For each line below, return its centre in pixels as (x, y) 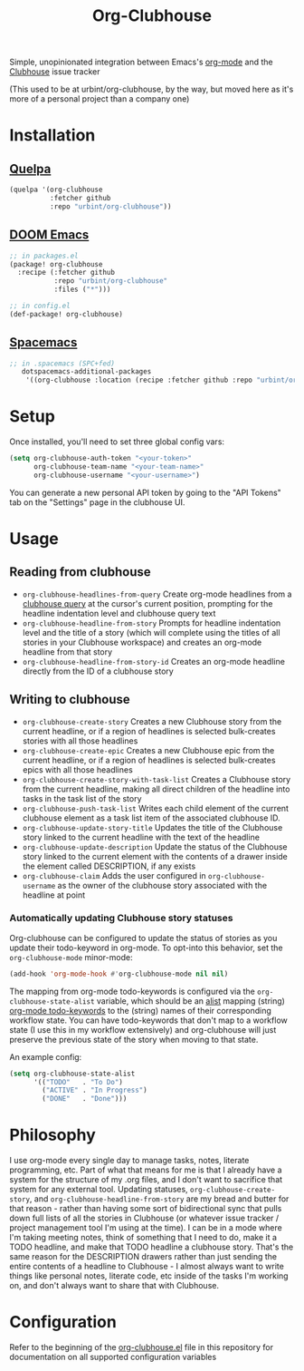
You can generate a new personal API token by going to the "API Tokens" (146, 492)
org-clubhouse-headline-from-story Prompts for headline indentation (152, 623)
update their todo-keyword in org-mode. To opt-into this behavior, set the (146, 948)
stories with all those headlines (80, 741)
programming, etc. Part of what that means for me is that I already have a (146, 1170)
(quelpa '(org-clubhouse (56, 190)
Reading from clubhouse (80, 572)
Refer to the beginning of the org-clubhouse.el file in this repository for (142, 1347)
